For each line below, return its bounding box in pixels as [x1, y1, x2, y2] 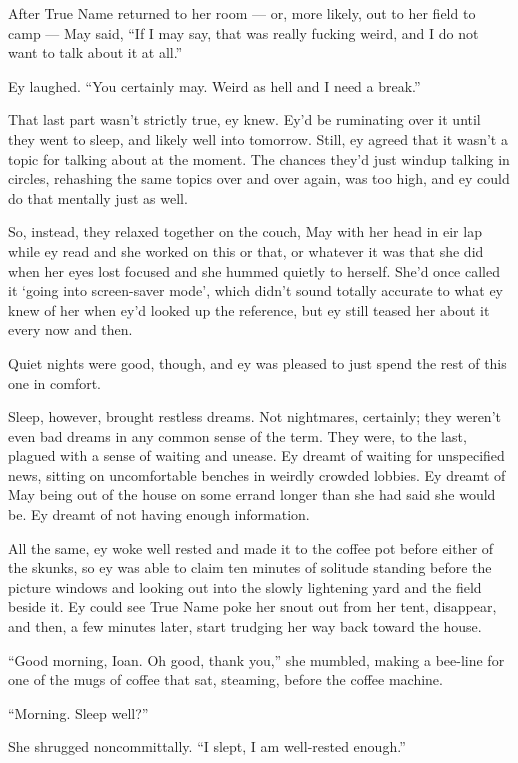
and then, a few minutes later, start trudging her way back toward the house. [8, 616, 482, 637]
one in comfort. [8, 372, 101, 393]
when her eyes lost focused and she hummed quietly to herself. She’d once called [8, 260, 500, 281]
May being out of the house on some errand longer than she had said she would [8, 484, 496, 505]
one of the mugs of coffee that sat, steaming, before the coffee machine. [8, 669, 443, 690]
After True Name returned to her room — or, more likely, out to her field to [8, 3, 476, 23]
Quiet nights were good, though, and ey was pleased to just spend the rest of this [8, 352, 507, 373]
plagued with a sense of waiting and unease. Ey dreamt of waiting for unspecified [8, 445, 505, 466]
